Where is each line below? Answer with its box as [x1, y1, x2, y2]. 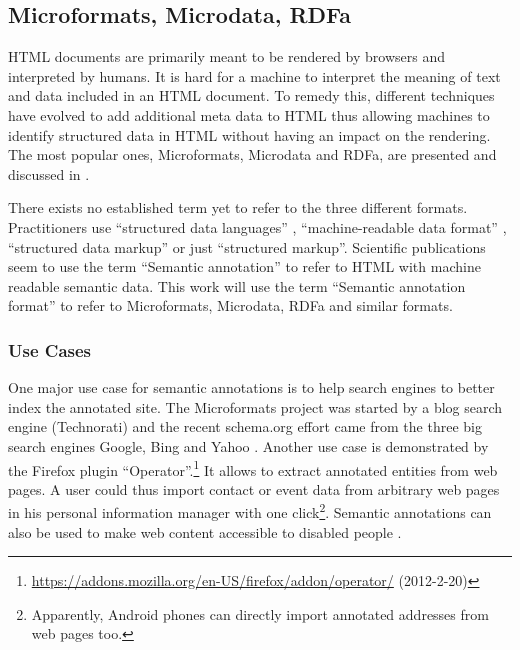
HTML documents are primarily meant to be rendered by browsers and [8, 46, 446, 67]
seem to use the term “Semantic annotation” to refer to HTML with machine [8, 256, 481, 277]
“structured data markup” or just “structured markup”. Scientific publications [8, 236, 486, 257]
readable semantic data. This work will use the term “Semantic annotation [8, 275, 466, 296]
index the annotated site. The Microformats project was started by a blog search [8, 396, 503, 417]
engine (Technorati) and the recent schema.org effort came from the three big [8, 416, 482, 437]
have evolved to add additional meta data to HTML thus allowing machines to [8, 104, 490, 125]
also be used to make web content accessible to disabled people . [8, 521, 402, 542]
